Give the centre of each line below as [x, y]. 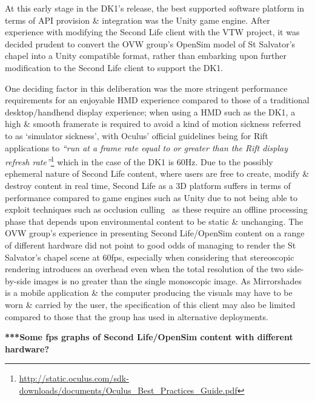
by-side [18, 280]
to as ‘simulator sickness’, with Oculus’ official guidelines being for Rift [137, 135]
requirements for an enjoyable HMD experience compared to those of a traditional [157, 100]
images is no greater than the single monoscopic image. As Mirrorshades [167, 280]
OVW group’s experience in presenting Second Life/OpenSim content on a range [155, 233]
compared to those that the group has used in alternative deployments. [137, 316]
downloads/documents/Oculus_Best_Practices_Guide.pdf [128, 390]
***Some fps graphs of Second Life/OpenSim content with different [149, 337]
